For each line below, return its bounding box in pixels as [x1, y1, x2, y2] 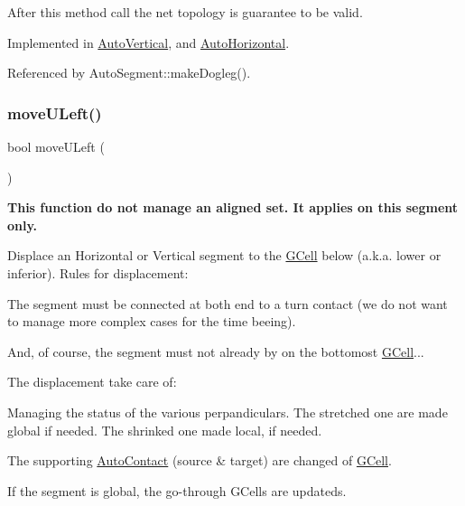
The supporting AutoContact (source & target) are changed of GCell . [7, 451, 392, 470]
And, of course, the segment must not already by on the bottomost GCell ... [7, 342, 424, 361]
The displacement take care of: [7, 372, 177, 391]
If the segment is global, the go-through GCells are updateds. [7, 481, 347, 500]
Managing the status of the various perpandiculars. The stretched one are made [7, 402, 448, 421]
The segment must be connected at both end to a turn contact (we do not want [7, 294, 448, 313]
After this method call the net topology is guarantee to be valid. [7, 3, 363, 21]
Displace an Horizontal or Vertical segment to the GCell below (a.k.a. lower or [7, 246, 442, 265]
